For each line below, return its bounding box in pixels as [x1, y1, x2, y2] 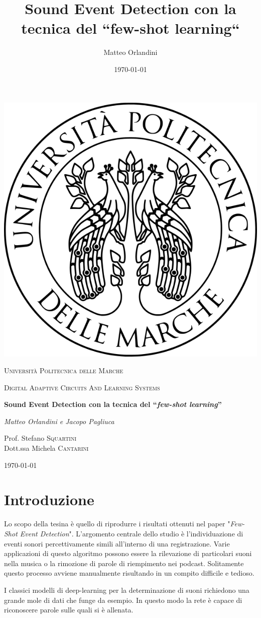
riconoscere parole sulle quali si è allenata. [4, 604, 134, 615]
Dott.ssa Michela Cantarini [4, 443, 89, 453]
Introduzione [4, 489, 94, 510]
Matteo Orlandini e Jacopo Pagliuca [4, 416, 114, 426]
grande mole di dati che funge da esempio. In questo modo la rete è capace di [4, 594, 242, 605]
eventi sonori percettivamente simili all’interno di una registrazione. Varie [4, 538, 230, 548]
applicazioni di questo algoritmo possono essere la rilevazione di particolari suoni [4, 548, 252, 559]
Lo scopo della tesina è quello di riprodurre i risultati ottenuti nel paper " [4, 518, 230, 529]
